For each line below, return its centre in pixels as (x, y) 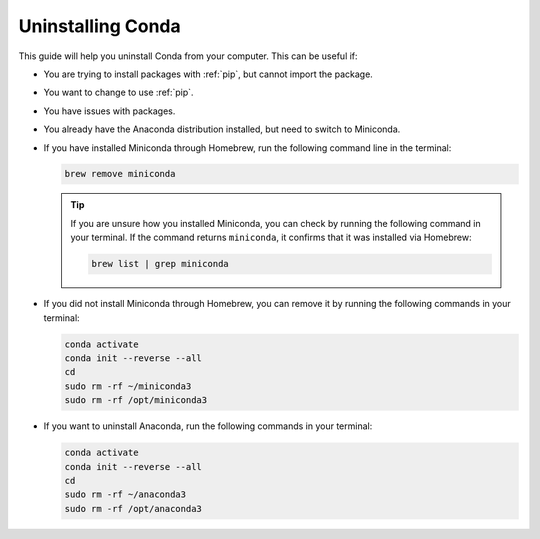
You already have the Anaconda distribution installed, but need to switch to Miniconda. (222, 129)
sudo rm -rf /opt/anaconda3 (133, 508)
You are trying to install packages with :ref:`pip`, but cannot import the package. (208, 74)
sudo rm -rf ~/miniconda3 (128, 386)
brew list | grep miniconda (160, 264)
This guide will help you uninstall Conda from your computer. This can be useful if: (188, 56)
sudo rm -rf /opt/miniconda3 (136, 400)
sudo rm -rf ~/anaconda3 (125, 494)
